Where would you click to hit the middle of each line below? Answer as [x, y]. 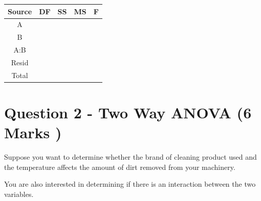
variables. [19, 194]
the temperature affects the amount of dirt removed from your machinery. [120, 167]
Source [20, 11]
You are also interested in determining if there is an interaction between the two [130, 184]
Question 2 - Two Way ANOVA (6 [128, 112]
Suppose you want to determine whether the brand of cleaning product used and [130, 157]
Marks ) [33, 132]
